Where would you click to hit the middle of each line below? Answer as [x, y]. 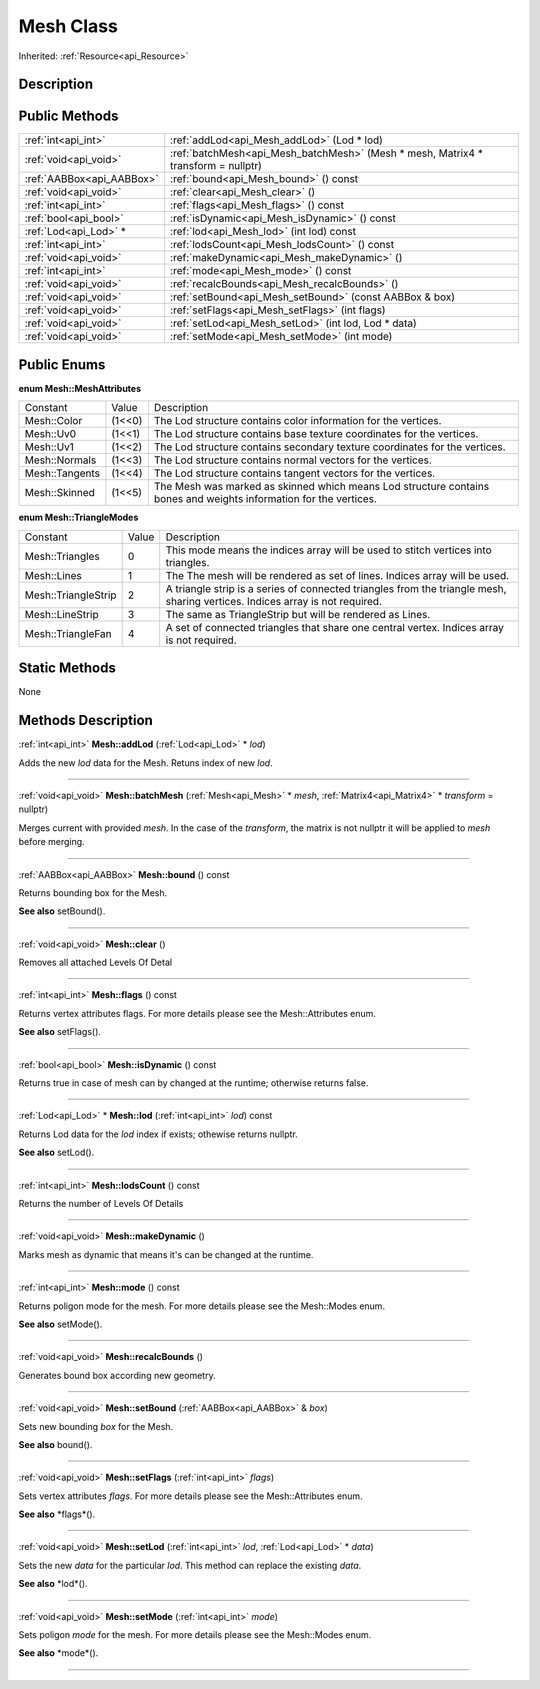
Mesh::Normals [60, 460]
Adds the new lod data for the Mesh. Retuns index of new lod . [146, 762]
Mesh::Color [53, 421]
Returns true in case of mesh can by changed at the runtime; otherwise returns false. [193, 1083]
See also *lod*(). [53, 1584]
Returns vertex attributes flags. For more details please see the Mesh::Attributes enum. [197, 1013]
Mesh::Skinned [59, 493]
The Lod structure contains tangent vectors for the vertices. [294, 473]
